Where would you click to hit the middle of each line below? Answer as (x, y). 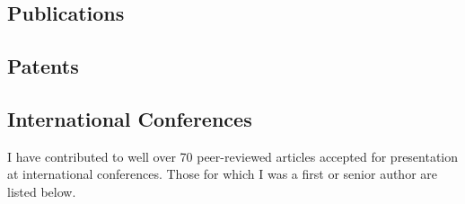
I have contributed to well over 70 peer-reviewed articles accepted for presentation (233, 156)
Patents (43, 66)
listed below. (42, 191)
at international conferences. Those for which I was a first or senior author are (223, 174)
